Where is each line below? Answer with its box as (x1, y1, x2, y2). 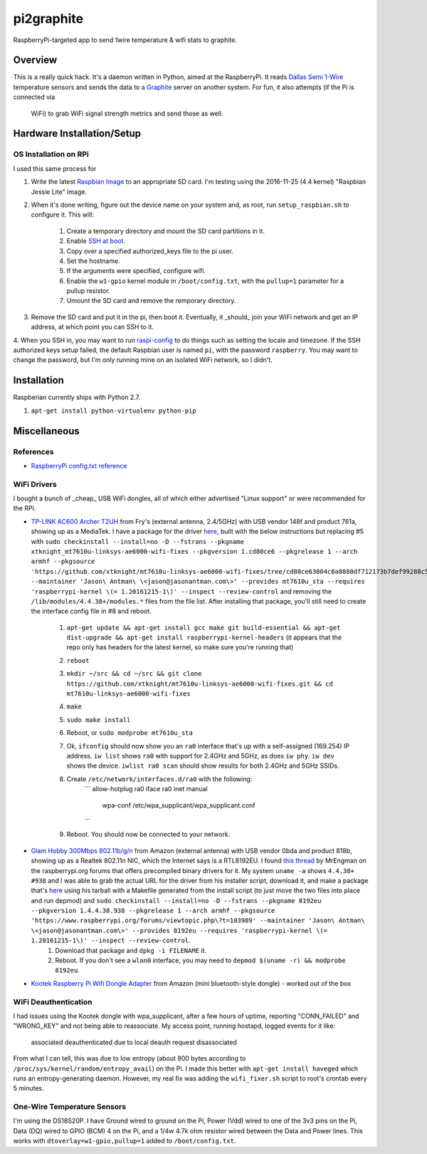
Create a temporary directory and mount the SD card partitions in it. (66, 227, 265, 235)
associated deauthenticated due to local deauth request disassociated (31, 1038, 238, 1046)
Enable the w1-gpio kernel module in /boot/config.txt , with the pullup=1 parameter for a (66, 277, 344, 285)
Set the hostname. (66, 257, 120, 265)
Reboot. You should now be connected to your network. (66, 830, 231, 839)
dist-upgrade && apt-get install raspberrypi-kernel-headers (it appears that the (66, 633, 342, 642)
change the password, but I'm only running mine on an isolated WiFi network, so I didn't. (13, 356, 273, 364)
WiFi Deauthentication (13, 996, 93, 1006)
